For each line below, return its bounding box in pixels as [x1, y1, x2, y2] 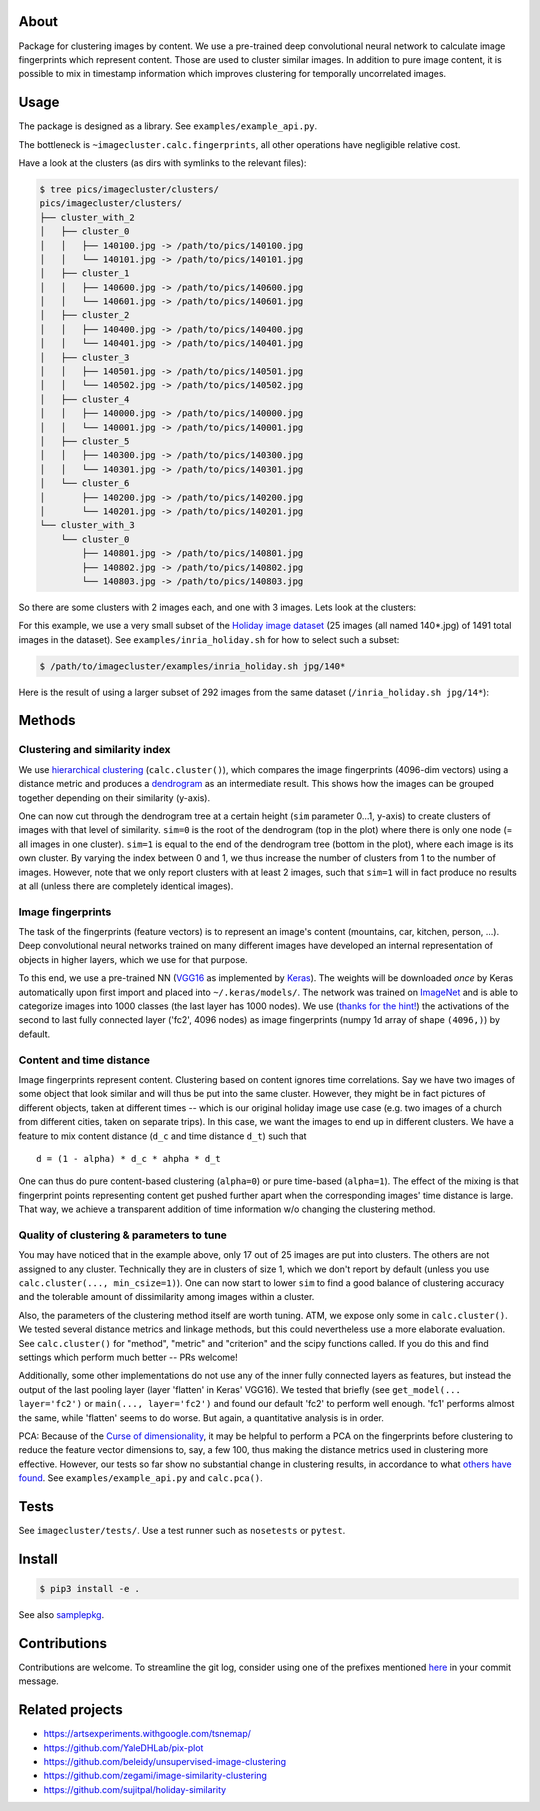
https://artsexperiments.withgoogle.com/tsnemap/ [43, 1728, 252, 1740]
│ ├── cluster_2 [39, 310, 130, 321]
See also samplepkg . [18, 1608, 105, 1620]
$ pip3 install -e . [39, 1583, 140, 1594]
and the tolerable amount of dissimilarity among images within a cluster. [18, 1291, 315, 1303]
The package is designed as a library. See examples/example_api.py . [18, 120, 318, 132]
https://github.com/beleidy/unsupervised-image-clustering [43, 1755, 287, 1767]
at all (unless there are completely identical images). [18, 880, 234, 892]
